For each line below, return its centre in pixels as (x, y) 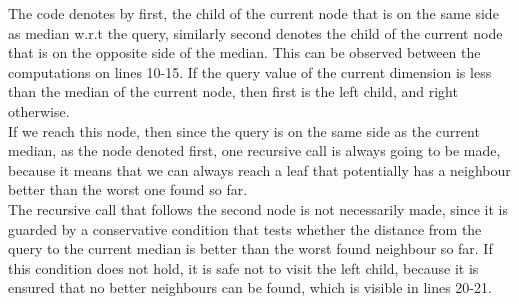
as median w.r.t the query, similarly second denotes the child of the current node (255, 32)
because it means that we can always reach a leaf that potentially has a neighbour (259, 169)
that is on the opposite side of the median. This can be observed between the (244, 52)
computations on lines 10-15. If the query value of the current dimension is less (250, 71)
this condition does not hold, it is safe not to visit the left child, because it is (243, 267)
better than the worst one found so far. (128, 189)
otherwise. (39, 110)
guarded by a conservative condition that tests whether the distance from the (245, 228)
